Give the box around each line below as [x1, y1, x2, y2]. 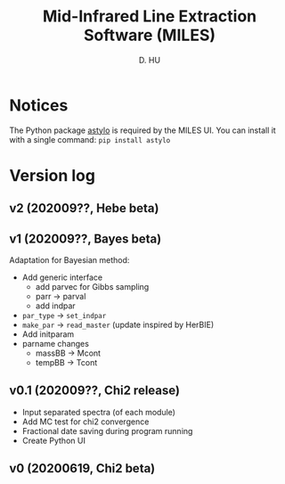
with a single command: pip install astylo [9, 134, 171, 144]
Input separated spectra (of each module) [21, 406, 176, 417]
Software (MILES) [83, 25, 216, 45]
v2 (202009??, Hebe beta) [9, 201, 159, 216]
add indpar [35, 300, 76, 311]
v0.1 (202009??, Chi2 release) [9, 383, 181, 398]
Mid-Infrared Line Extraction [42, 6, 257, 27]
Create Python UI [21, 435, 86, 446]
